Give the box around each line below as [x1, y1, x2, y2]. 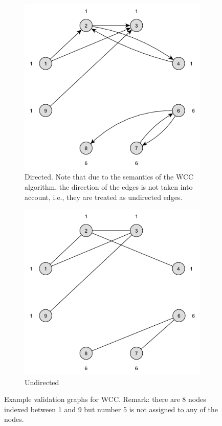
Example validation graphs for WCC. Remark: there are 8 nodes [4, 394, 206, 405]
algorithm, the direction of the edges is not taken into [25, 182, 193, 192]
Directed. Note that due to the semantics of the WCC [25, 171, 194, 182]
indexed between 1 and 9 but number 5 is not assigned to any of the [4, 403, 218, 414]
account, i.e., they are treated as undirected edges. [25, 191, 183, 202]
